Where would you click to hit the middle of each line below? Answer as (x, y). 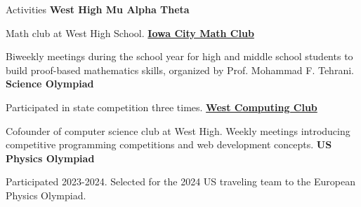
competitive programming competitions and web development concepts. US (169, 144)
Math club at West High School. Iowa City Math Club (130, 33)
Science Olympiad (50, 84)
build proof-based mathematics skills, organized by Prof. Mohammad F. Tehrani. (180, 70)
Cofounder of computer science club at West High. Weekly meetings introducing (178, 130)
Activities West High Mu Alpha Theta (98, 9)
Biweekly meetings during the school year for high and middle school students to (179, 56)
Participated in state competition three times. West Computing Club (162, 107)
